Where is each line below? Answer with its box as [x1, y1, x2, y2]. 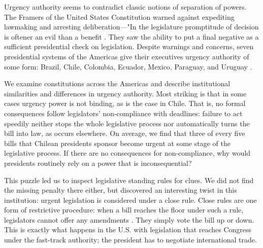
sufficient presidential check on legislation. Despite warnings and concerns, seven [4, 41, 254, 52]
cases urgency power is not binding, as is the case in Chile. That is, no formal [4, 98, 246, 109]
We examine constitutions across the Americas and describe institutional [4, 78, 231, 89]
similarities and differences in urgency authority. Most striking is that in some [4, 88, 247, 98]
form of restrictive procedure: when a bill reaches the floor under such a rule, [4, 204, 244, 215]
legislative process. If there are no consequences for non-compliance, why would [4, 148, 251, 158]
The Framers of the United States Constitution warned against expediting [4, 11, 235, 22]
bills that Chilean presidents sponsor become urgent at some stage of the [4, 137, 231, 148]
